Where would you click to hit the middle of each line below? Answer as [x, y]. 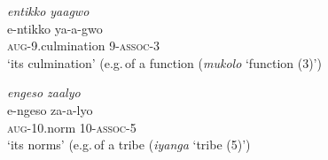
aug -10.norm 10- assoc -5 [72, 127]
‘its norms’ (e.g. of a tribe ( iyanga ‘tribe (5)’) [129, 145]
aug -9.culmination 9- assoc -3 [84, 46]
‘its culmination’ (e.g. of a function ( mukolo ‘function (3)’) [164, 62]
